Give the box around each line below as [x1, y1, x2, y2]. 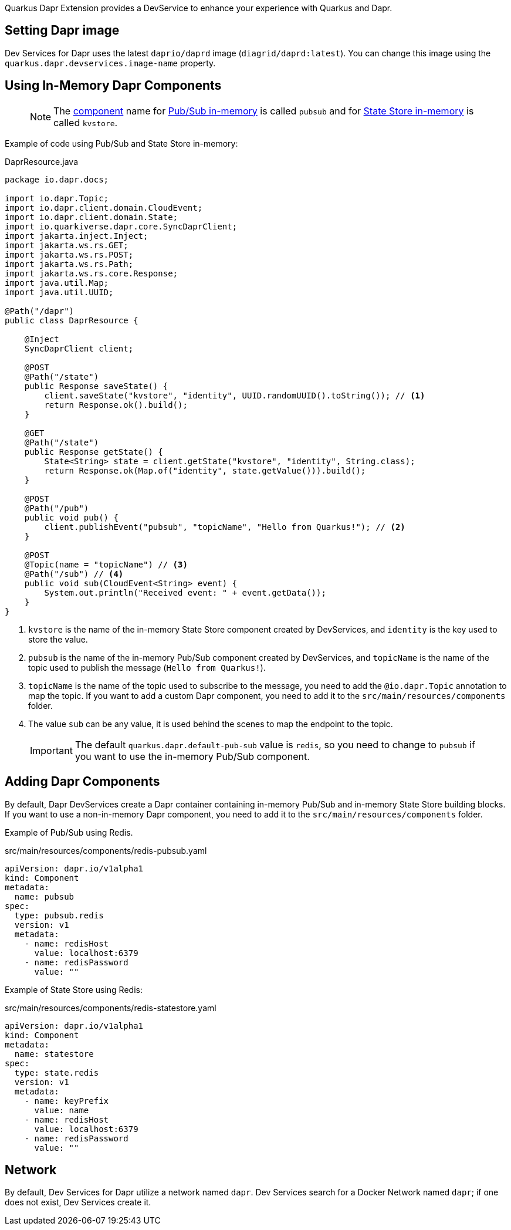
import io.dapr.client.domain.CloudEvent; [5, 202, 203, 212]
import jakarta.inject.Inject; [5, 231, 148, 241]
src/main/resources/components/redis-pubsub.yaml [5, 845, 207, 856]
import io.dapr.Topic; [5, 193, 109, 203]
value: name [34, 1105, 89, 1115]
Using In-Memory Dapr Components [5, 78, 222, 93]
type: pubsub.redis [14, 910, 104, 920]
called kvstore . [53, 116, 118, 129]
